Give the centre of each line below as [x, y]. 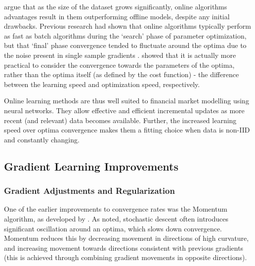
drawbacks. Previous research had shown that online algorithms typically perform [127, 26]
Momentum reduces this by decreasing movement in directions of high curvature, [127, 238]
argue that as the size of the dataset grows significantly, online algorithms [116, 6]
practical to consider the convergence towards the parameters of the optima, [119, 65]
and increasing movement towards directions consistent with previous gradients [124, 247]
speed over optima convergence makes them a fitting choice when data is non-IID [127, 130]
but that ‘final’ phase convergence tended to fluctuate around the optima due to [125, 45]
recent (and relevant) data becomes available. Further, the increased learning [120, 120]
